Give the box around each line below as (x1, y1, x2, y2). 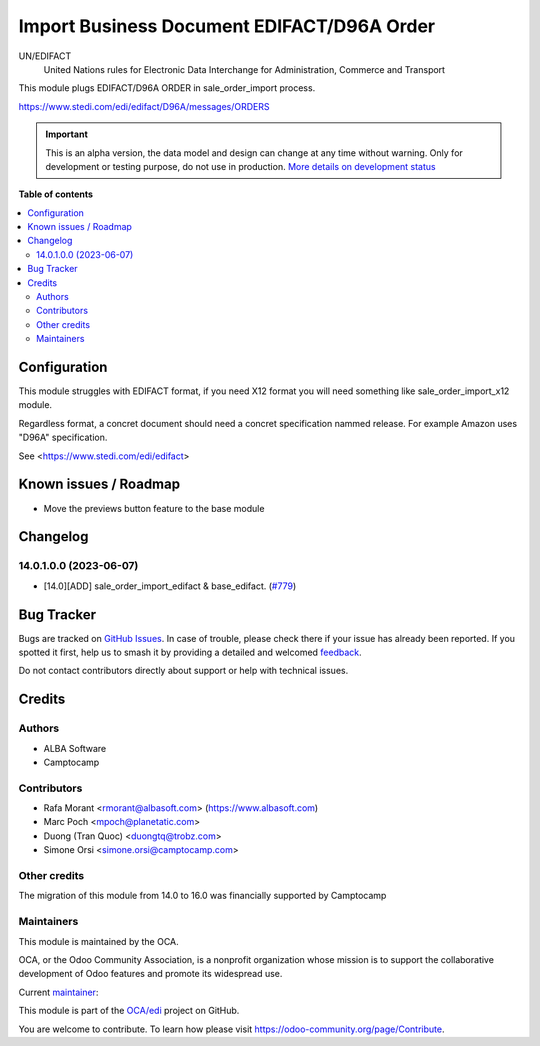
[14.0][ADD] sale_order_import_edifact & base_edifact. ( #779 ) (43, 580, 297, 592)
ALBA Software (43, 742, 107, 754)
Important (45, 128, 89, 140)
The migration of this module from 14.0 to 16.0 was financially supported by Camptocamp (18, 890, 387, 902)
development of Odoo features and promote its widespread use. (18, 968, 283, 980)
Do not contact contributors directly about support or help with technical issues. (18, 665, 349, 677)
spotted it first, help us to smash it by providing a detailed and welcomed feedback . (18, 646, 362, 659)
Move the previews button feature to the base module (43, 502, 265, 514)
